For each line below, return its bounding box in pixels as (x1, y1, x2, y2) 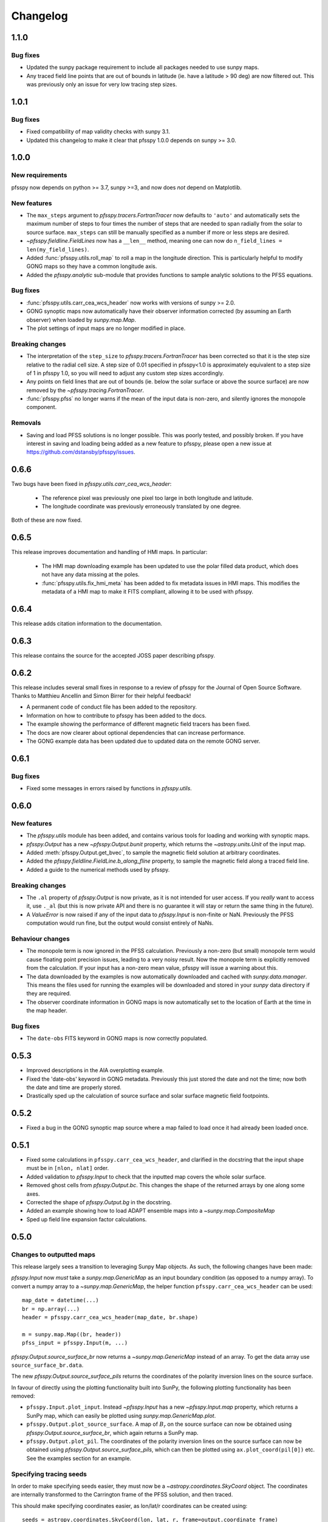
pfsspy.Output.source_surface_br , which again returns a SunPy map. (26, 1429, 199, 1436)
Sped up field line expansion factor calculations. (26, 1215, 147, 1223)
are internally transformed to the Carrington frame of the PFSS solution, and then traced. (11, 1491, 233, 1498)
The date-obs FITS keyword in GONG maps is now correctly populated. (26, 1035, 208, 1042)
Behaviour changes (11, 935, 70, 943)
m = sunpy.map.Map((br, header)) (22, 1331, 121, 1338)
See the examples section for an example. (26, 1454, 132, 1462)
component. (26, 404, 57, 411)
